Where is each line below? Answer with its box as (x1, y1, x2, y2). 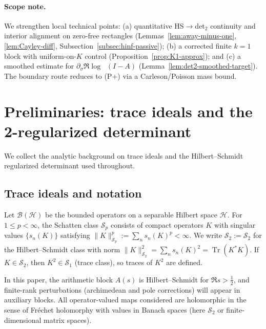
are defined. (166, 257, 203, 268)
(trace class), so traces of (74, 257, 153, 268)
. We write (189, 230, 222, 240)
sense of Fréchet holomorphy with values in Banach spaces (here (4, 304, 206, 315)
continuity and (210, 20, 256, 31)
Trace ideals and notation (4, 185, 142, 201)
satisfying (60, 230, 90, 240)
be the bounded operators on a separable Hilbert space (45, 209, 218, 220)
